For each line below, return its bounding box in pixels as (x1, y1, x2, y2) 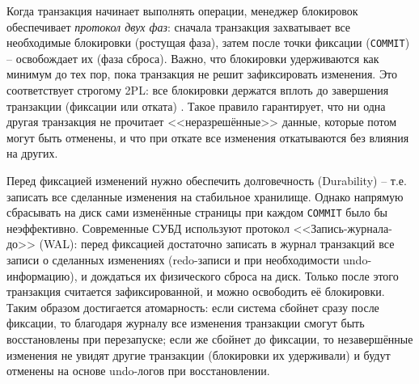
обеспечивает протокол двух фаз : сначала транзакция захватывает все (6, 18, 351, 35)
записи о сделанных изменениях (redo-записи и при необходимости (6, 251, 340, 268)
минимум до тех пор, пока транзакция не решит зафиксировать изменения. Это (6, 65, 398, 82)
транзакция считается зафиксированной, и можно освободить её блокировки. (6, 283, 385, 300)
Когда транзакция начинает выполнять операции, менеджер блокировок (6, 2, 358, 19)
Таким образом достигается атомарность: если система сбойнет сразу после (6, 298, 379, 315)
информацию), (6, 267, 78, 284)
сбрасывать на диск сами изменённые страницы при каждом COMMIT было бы (6, 204, 388, 221)
